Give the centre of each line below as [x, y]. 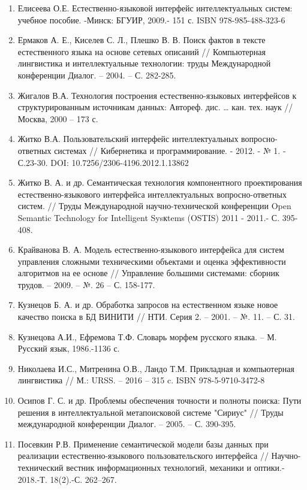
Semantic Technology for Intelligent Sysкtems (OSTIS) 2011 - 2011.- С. [149, 217]
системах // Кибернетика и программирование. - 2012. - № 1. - [170, 150]
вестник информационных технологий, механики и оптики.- [175, 467]
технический [40, 467]
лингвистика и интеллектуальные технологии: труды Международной [144, 63]
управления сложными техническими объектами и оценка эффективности [152, 261]
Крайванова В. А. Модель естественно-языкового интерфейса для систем [151, 249]
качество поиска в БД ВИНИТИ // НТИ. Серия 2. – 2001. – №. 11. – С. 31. [156, 317]
